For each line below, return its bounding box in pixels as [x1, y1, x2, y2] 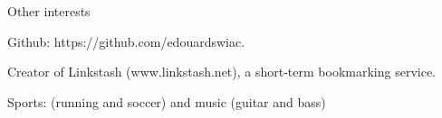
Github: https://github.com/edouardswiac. [7, 32, 245, 50]
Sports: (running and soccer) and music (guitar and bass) [7, 92, 326, 111]
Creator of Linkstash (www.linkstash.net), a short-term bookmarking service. [7, 62, 437, 81]
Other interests [7, 2, 91, 20]
